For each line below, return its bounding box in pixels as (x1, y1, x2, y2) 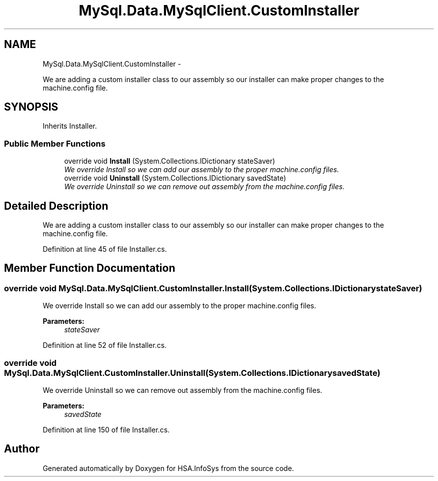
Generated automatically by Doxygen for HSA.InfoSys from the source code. (42, 463, 294, 472)
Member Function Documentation (4, 262, 175, 275)
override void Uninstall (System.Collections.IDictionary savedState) (64, 174, 286, 183)
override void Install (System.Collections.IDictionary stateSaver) (64, 157, 275, 166)
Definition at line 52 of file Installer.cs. (42, 341, 167, 350)
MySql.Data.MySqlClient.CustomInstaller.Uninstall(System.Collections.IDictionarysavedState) (4, 367, 380, 378)
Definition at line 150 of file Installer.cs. (42, 425, 170, 434)
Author (4, 442, 39, 455)
